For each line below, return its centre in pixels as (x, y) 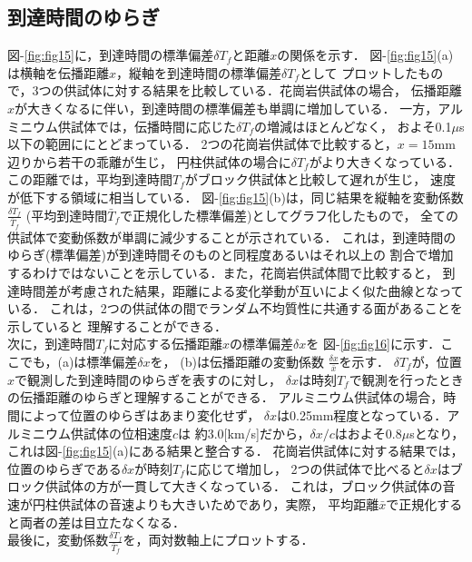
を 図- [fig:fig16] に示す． (374, 344)
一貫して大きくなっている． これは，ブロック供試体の (282, 486)
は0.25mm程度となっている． (362, 415)
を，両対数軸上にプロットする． (218, 540)
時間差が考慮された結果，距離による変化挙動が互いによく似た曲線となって (241, 290)
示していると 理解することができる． (117, 325)
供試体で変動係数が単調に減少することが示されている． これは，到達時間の (232, 237)
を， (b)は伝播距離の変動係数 (237, 361)
